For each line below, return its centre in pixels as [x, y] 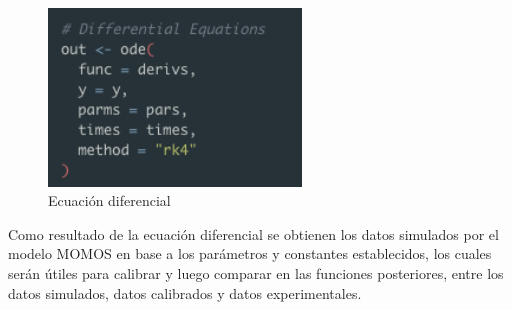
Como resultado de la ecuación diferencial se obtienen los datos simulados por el [253, 233]
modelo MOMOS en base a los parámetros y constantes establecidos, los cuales [250, 253]
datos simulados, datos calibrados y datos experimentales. [185, 292]
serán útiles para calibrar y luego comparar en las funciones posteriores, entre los [256, 273]
